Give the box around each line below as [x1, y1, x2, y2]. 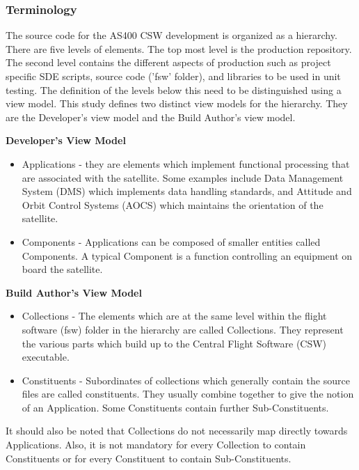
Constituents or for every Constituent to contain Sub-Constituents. [6, 451, 292, 465]
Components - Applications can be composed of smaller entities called [22, 234, 321, 249]
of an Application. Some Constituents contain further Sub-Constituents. [22, 400, 329, 414]
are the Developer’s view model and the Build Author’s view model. [6, 109, 296, 124]
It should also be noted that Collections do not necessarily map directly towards [6, 423, 348, 438]
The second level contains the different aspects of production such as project [6, 55, 331, 70]
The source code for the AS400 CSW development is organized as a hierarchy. [6, 28, 337, 42]
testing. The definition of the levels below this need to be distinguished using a [6, 82, 342, 97]
